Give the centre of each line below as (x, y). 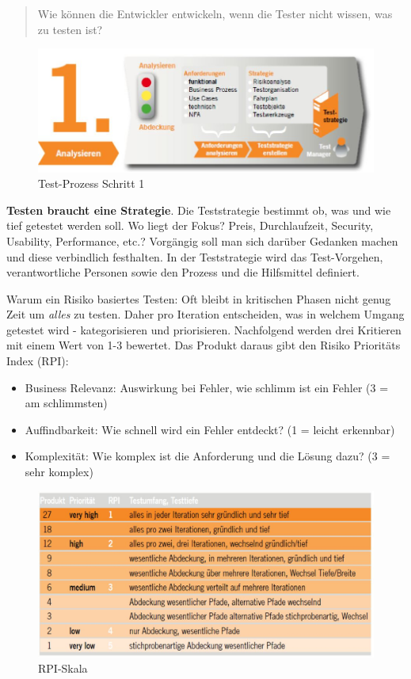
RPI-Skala (63, 668)
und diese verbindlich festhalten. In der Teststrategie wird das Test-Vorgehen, (195, 256)
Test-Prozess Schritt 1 (91, 183)
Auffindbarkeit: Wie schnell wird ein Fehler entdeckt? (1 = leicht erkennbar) (210, 429)
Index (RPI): (38, 361)
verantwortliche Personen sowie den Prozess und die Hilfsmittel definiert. (183, 272)
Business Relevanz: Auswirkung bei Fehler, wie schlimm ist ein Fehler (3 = (207, 387)
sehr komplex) (59, 472)
